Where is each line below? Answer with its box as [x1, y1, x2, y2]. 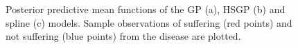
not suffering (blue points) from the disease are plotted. [6, 29, 241, 43]
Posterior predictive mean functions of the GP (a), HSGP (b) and [6, 2, 286, 16]
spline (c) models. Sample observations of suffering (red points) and [6, 15, 292, 29]
